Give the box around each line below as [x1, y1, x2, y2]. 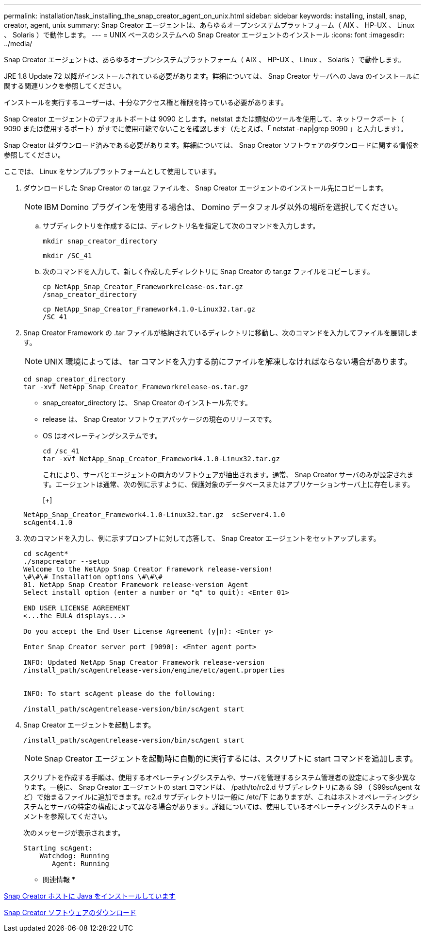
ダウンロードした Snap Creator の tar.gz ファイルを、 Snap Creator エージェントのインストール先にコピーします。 [23, 184, 388, 192]
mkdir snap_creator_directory [43, 237, 158, 245]
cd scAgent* [23, 550, 68, 557]
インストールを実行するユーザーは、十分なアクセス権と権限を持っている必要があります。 [4, 98, 288, 106]
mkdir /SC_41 [43, 252, 92, 260]
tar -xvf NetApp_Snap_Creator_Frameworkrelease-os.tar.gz [23, 383, 248, 391]
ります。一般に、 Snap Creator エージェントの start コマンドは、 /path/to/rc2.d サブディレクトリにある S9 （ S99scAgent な [23, 783, 421, 791]
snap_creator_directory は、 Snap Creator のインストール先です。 [43, 399, 252, 407]
